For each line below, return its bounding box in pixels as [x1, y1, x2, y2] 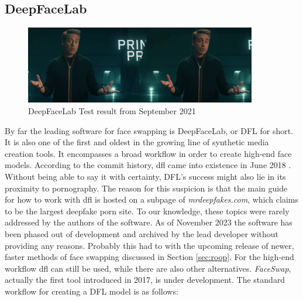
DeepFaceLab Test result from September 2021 [28, 104, 196, 117]
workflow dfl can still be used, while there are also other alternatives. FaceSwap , [5, 262, 291, 274]
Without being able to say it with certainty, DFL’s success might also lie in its [5, 170, 286, 182]
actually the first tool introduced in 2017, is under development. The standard [5, 273, 285, 286]
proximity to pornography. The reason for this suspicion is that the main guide [5, 182, 288, 194]
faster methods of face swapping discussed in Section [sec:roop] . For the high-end [5, 251, 294, 263]
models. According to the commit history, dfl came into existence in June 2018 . [5, 159, 291, 171]
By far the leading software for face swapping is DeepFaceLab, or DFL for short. [5, 124, 294, 136]
